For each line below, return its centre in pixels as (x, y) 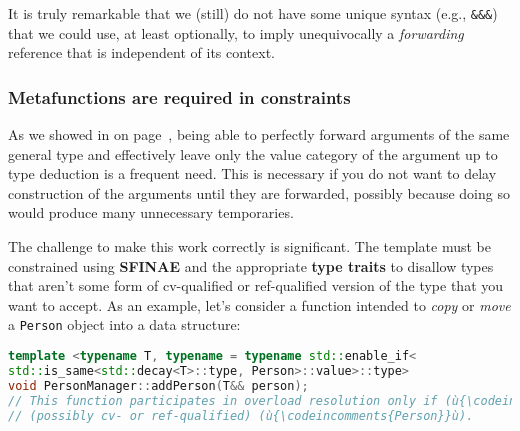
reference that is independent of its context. (142, 52)
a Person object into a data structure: (124, 324)
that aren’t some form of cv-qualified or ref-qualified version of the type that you (256, 285)
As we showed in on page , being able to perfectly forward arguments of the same (259, 134)
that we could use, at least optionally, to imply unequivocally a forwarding (236, 32)
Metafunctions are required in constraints (179, 96)
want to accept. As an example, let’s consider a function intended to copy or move (259, 304)
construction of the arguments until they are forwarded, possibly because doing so (259, 192)
